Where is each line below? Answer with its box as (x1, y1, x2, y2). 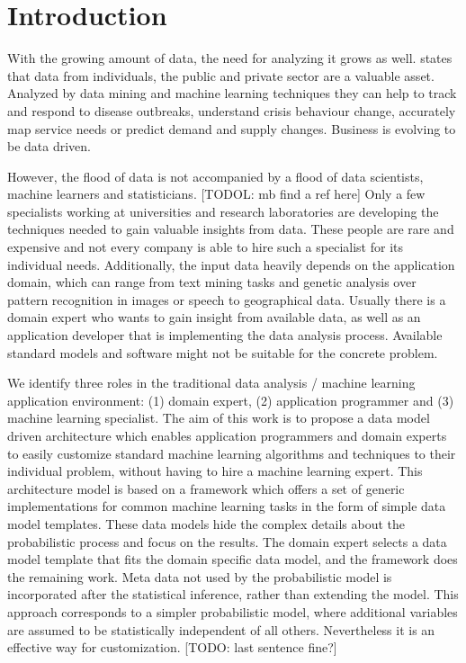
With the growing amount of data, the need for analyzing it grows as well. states (7, 49, 453, 67)
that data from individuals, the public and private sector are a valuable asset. (7, 66, 435, 85)
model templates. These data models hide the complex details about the (7, 514, 406, 533)
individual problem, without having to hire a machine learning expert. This (7, 461, 423, 480)
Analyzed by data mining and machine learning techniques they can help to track (7, 84, 457, 103)
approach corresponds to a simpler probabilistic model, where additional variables (7, 602, 458, 621)
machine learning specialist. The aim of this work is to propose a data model (7, 408, 430, 427)
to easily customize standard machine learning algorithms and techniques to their (7, 443, 456, 462)
